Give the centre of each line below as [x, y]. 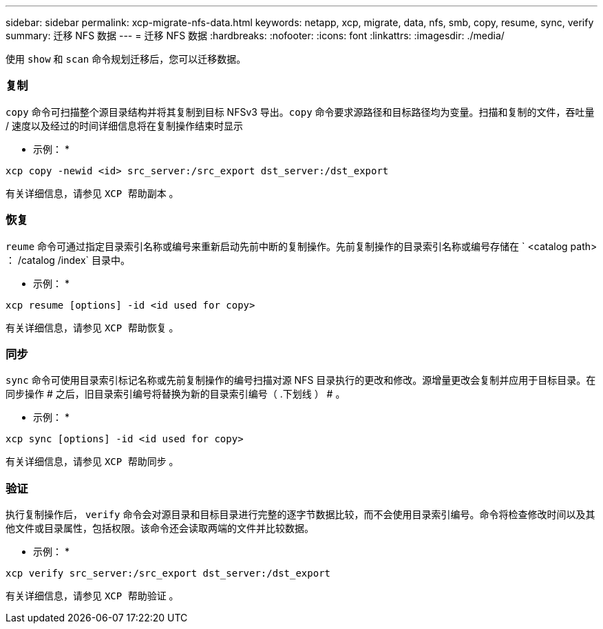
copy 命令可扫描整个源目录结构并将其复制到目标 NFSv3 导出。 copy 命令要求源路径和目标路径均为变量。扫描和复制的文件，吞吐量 [300, 112]
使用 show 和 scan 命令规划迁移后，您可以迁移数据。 [126, 59]
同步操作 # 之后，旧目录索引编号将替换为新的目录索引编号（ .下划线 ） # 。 [176, 394]
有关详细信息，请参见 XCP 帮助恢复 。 [92, 327]
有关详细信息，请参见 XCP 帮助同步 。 [92, 462]
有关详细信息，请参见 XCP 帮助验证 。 [92, 596]
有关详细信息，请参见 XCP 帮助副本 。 [92, 193]
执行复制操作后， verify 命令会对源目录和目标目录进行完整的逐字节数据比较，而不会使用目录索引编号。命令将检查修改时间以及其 [300, 514]
